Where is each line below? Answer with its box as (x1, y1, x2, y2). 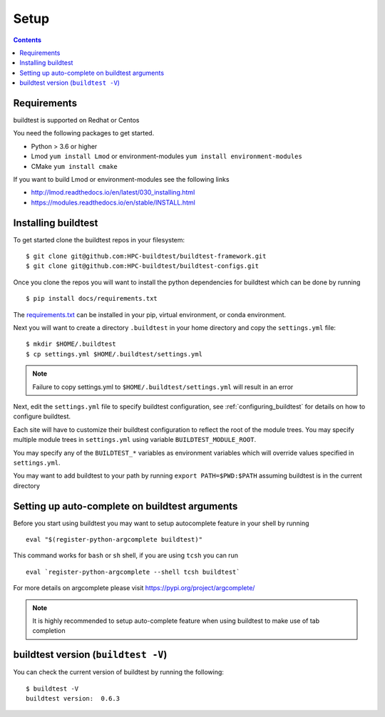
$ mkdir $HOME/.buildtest (26, 340, 117, 349)
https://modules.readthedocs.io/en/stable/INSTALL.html (31, 198, 195, 207)
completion (32, 626, 66, 635)
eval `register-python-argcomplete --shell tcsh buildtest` (26, 567, 240, 576)
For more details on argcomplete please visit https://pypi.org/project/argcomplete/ (13, 584, 255, 592)
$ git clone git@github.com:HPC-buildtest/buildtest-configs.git (26, 262, 260, 270)
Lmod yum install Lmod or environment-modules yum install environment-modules (31, 152, 302, 160)
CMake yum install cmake (31, 162, 118, 170)
